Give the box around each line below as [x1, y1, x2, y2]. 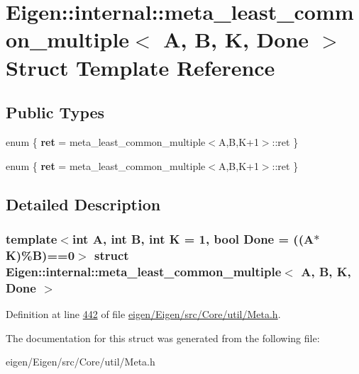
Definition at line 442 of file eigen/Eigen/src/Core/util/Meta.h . [6, 306, 281, 321]
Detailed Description [6, 193, 161, 215]
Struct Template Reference [6, 52, 275, 81]
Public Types [6, 101, 105, 123]
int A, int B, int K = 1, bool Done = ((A [72, 229, 314, 247]
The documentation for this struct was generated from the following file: [6, 330, 320, 345]
